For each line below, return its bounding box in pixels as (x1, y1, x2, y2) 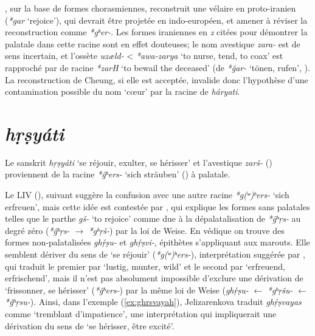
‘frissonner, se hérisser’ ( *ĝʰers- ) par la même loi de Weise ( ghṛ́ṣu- (5, 283, 249, 296)
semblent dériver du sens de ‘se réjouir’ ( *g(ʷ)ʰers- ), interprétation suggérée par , (5, 248, 305, 261)
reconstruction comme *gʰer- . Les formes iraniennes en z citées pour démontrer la (5, 26, 308, 38)
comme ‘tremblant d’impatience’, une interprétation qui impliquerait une (5, 307, 277, 320)
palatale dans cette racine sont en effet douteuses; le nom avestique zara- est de (5, 37, 300, 50)
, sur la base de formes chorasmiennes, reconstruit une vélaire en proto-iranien (5, 2, 296, 14)
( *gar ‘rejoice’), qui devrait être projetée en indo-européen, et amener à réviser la (5, 13, 308, 26)
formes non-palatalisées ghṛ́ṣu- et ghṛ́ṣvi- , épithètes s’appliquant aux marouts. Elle (5, 236, 310, 249)
